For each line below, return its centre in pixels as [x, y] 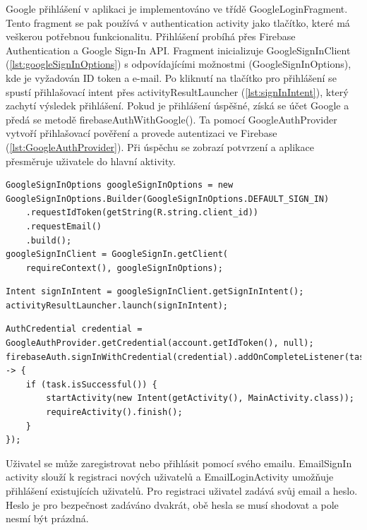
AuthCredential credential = [74, 329]
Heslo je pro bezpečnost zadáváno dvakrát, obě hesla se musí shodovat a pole [172, 504]
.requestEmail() [64, 226]
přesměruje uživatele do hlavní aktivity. [91, 161]
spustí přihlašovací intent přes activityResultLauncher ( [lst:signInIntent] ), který [177, 91]
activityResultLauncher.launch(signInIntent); [117, 305]
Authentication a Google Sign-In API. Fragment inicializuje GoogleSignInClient [178, 50]
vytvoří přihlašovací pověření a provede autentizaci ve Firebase [142, 133]
